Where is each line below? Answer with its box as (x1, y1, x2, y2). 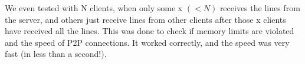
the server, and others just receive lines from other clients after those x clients (5, 13, 286, 25)
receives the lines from (219, 2, 300, 14)
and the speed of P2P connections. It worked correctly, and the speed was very (5, 36, 290, 48)
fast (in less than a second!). (5, 48, 107, 60)
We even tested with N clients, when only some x (5, 2, 183, 14)
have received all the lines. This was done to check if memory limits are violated (5, 25, 294, 37)
